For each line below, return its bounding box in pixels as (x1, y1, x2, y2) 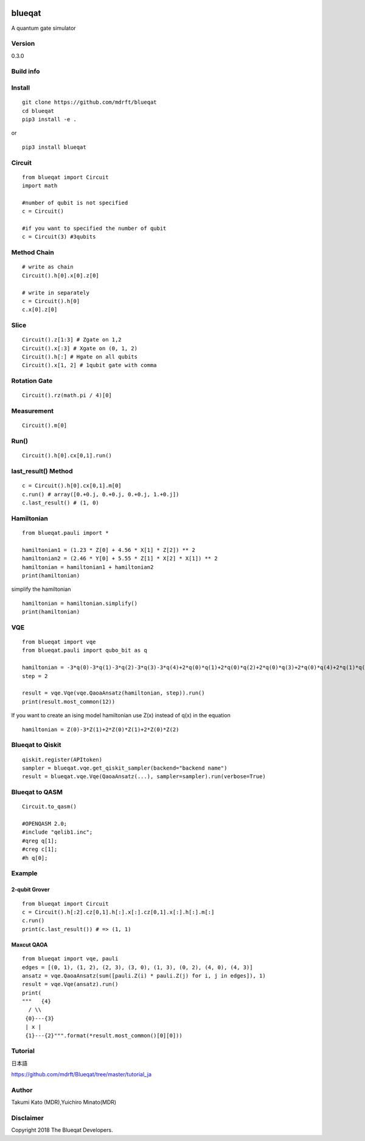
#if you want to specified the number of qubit (22, 225, 167, 232)
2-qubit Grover (11, 886, 50, 893)
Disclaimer (11, 1114, 44, 1122)
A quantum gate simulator (11, 24, 76, 32)
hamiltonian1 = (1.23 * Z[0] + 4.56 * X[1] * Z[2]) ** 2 (22, 546, 196, 553)
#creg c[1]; (22, 846, 58, 853)
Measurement (11, 407, 54, 415)
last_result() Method (11, 467, 73, 476)
